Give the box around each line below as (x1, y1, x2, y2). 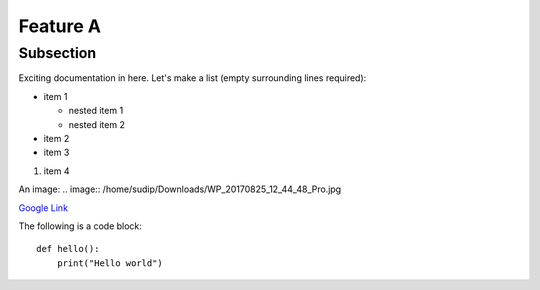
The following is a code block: (18, 220, 142, 232)
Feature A (18, 15, 102, 37)
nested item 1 (68, 105, 124, 117)
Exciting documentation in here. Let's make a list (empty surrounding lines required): (18, 72, 367, 84)
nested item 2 (68, 118, 125, 130)
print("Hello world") (56, 257, 164, 269)
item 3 (43, 146, 70, 159)
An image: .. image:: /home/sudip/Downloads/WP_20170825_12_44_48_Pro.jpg (18, 183, 342, 195)
